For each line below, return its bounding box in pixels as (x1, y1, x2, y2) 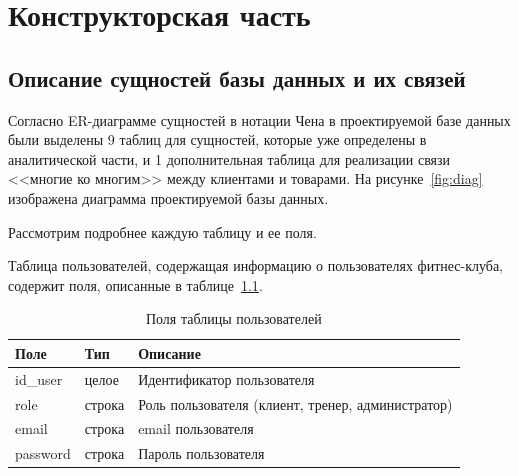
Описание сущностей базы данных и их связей (8, 62, 466, 93)
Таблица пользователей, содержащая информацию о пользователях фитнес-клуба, (8, 255, 504, 276)
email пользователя (138, 418, 254, 439)
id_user (15, 368, 63, 389)
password (15, 443, 71, 464)
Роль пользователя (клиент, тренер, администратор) (138, 393, 453, 414)
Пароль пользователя (138, 443, 265, 464)
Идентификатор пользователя (138, 368, 315, 389)
